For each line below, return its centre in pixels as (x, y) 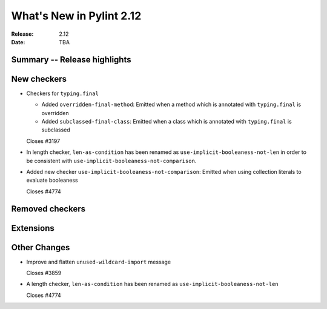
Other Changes (41, 248)
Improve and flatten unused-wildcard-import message (99, 262)
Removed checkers (48, 209)
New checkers (39, 79)
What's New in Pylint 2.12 (76, 16)
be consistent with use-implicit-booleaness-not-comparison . (111, 161)
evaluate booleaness (52, 180)
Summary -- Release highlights (71, 60)
